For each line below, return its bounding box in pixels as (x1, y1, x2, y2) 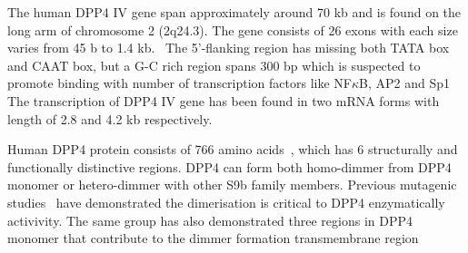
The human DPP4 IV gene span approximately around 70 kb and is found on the (7, 3, 462, 21)
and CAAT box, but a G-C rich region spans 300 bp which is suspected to (7, 55, 421, 74)
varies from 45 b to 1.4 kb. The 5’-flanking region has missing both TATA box (7, 38, 450, 57)
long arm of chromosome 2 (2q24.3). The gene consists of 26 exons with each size (7, 20, 458, 39)
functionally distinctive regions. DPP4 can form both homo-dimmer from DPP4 (7, 157, 452, 176)
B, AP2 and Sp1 (359, 73, 451, 92)
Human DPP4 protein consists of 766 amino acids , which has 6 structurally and (7, 140, 458, 159)
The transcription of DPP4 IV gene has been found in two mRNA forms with (7, 91, 440, 110)
